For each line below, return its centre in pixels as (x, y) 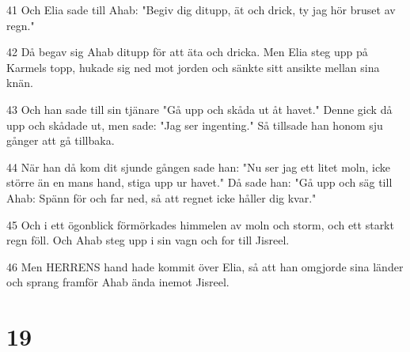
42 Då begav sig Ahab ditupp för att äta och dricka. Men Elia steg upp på (187, 52)
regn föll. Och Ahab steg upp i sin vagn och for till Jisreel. (148, 240)
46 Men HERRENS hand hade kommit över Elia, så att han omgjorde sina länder (205, 266)
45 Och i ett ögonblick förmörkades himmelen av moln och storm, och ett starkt (200, 224)
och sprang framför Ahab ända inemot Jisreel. (118, 282)
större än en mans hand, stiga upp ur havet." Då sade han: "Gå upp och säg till (199, 182)
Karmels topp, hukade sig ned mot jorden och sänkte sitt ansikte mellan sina (193, 67)
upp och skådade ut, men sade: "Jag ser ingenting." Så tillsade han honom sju (195, 125)
